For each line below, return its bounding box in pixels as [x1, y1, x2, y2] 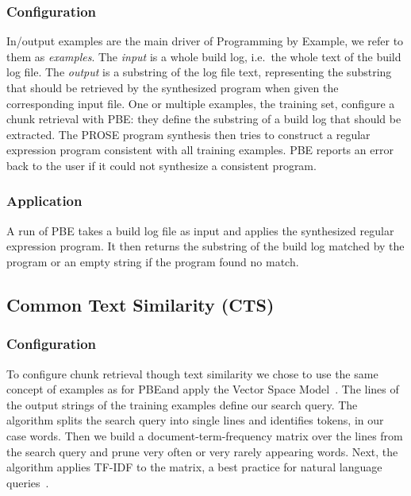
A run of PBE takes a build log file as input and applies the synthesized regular [6, 222, 394, 238]
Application [6, 191, 83, 211]
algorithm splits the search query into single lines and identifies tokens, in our [6, 412, 384, 428]
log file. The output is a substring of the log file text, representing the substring [6, 64, 392, 80]
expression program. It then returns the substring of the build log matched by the [6, 238, 405, 254]
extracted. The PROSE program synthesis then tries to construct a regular [6, 126, 371, 142]
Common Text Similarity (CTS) [6, 292, 275, 316]
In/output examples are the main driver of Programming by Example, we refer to [6, 33, 404, 49]
